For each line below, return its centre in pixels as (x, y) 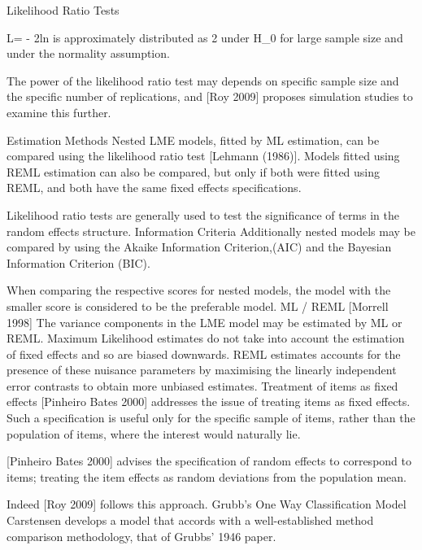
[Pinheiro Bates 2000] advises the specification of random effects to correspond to (209, 461)
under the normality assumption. (88, 53)
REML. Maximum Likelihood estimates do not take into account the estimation (206, 338)
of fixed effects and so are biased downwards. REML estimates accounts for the (204, 354)
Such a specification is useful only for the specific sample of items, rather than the (211, 418)
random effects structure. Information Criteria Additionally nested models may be (211, 231)
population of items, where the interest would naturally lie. (154, 433)
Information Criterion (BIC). (78, 262)
